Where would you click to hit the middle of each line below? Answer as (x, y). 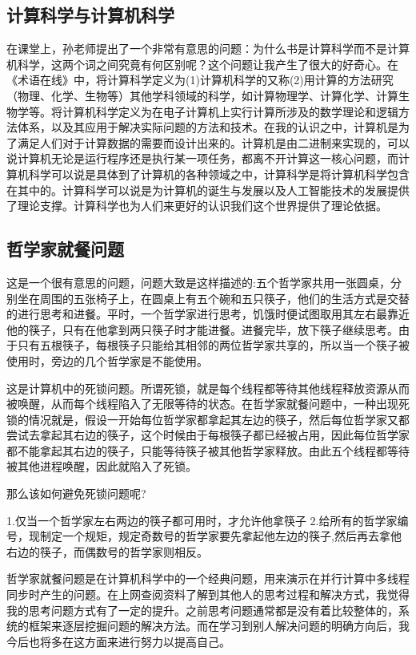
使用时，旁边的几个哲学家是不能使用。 (107, 360)
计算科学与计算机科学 (90, 15)
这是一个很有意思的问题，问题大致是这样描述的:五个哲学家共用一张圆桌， (198, 282)
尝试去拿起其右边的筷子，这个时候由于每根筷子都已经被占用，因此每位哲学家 (208, 435)
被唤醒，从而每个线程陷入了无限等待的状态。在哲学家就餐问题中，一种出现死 (208, 404)
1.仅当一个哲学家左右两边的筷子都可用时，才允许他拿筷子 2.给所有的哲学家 (202, 520)
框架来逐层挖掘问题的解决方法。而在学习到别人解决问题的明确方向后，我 (219, 626)
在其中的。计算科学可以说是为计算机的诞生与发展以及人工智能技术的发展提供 (208, 190)
